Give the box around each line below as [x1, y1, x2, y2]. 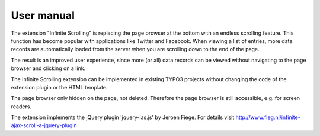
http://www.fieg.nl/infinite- [235, 114, 300, 121]
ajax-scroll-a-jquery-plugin [11, 122, 77, 129]
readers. [11, 103, 32, 110]
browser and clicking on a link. [11, 65, 86, 72]
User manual [11, 9, 75, 22]
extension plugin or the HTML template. [11, 84, 108, 91]
